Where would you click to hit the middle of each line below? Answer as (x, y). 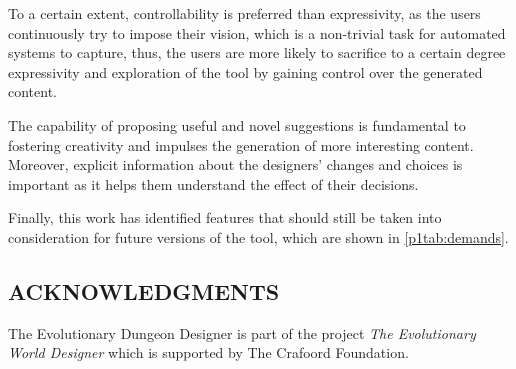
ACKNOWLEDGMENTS (144, 290)
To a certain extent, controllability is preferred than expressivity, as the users (244, 13)
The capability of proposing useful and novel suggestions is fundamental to (237, 124)
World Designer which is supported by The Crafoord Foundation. (208, 352)
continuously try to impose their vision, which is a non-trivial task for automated (257, 32)
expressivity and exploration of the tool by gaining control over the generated (245, 71)
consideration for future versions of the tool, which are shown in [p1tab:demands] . (258, 236)
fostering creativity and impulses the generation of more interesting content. (241, 144)
